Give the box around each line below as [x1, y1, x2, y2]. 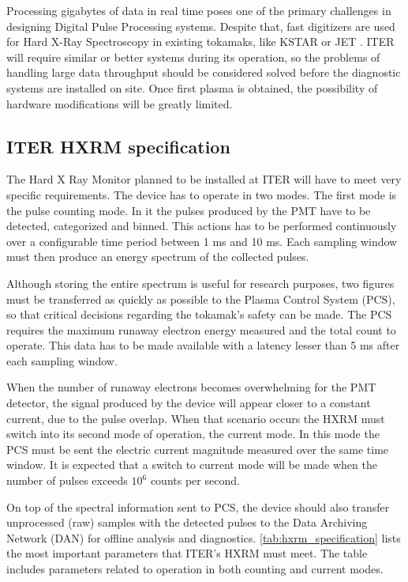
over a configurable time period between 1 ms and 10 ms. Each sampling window [6, 232, 398, 249]
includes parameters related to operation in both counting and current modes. [6, 561, 384, 577]
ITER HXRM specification [6, 134, 230, 158]
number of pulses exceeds [6, 472, 128, 489]
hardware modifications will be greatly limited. [6, 95, 233, 111]
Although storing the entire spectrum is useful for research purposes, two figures [6, 274, 395, 291]
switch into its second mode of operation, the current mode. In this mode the [6, 425, 380, 442]
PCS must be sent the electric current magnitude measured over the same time [6, 440, 389, 457]
